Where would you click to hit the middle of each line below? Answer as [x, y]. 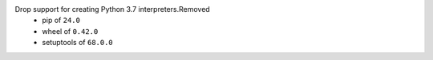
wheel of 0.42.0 [70, 31]
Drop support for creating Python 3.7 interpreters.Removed [112, 9]
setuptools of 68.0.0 [78, 43]
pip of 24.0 [61, 21]
